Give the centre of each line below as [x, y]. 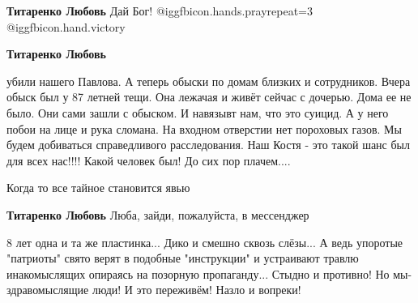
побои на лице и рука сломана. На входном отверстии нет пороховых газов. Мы [204, 128]
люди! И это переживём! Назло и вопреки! [196, 290]
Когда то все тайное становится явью [98, 188]
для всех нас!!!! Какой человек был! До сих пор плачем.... [149, 160]
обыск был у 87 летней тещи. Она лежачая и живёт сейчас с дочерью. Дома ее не [209, 97]
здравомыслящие [48, 290]
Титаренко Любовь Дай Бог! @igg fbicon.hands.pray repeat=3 [160, 11]
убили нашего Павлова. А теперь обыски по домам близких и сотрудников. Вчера [209, 81]
